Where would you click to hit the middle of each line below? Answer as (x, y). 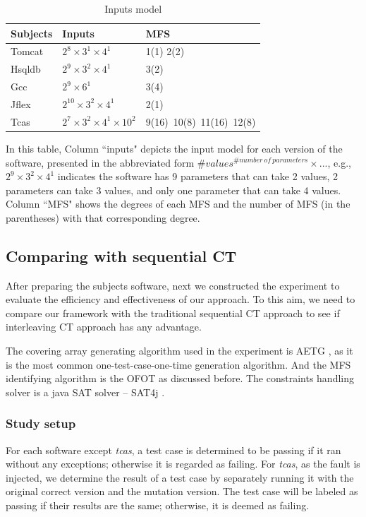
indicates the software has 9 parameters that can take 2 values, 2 (197, 176)
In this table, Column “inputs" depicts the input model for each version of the (174, 148)
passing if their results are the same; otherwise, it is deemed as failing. (158, 505)
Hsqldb (26, 69)
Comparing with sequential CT (121, 255)
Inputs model (133, 8)
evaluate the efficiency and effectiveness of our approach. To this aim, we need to (181, 299)
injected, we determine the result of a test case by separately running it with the (180, 477)
